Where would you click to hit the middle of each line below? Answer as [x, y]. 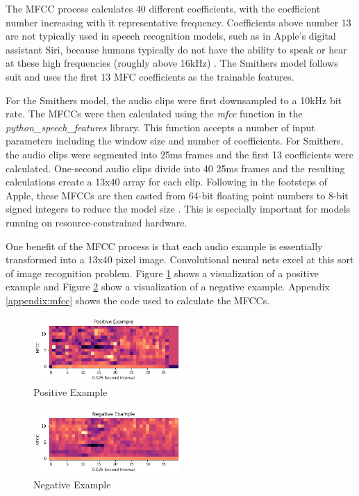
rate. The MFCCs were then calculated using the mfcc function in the [154, 114]
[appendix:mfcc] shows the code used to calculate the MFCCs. [138, 300]
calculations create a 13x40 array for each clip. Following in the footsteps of [166, 182]
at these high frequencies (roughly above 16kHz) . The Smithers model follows [172, 63]
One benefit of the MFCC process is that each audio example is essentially [164, 246]
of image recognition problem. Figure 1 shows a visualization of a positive [162, 273]
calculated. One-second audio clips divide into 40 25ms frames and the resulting [175, 168]
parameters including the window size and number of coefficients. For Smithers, [175, 141]
